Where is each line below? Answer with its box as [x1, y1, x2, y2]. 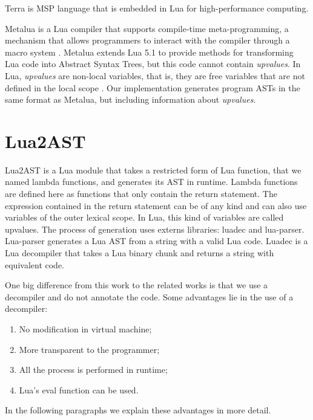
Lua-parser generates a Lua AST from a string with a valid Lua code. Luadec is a [5, 234, 308, 247]
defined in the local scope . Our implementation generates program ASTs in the [5, 81, 300, 94]
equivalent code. [5, 258, 64, 271]
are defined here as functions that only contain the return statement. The [5, 187, 277, 200]
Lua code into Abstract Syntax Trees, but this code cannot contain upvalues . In [5, 57, 301, 70]
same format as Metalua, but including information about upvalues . [5, 93, 256, 106]
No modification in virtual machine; [19, 323, 152, 335]
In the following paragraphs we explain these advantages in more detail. [5, 404, 271, 416]
